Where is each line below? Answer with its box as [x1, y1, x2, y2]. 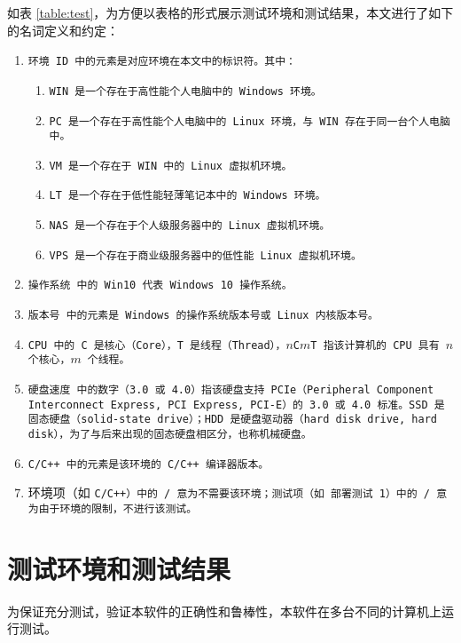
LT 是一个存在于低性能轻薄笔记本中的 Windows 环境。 [49, 189, 326, 202]
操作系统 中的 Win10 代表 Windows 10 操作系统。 [27, 279, 293, 292]
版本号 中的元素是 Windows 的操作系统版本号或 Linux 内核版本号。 [27, 309, 379, 322]
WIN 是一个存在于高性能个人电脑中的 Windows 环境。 [49, 84, 322, 98]
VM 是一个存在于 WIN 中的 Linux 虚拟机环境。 [49, 159, 293, 172]
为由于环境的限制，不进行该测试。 [27, 503, 198, 515]
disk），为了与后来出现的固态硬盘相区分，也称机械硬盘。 [27, 428, 312, 441]
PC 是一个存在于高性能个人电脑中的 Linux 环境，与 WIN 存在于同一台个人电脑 [49, 115, 450, 128]
